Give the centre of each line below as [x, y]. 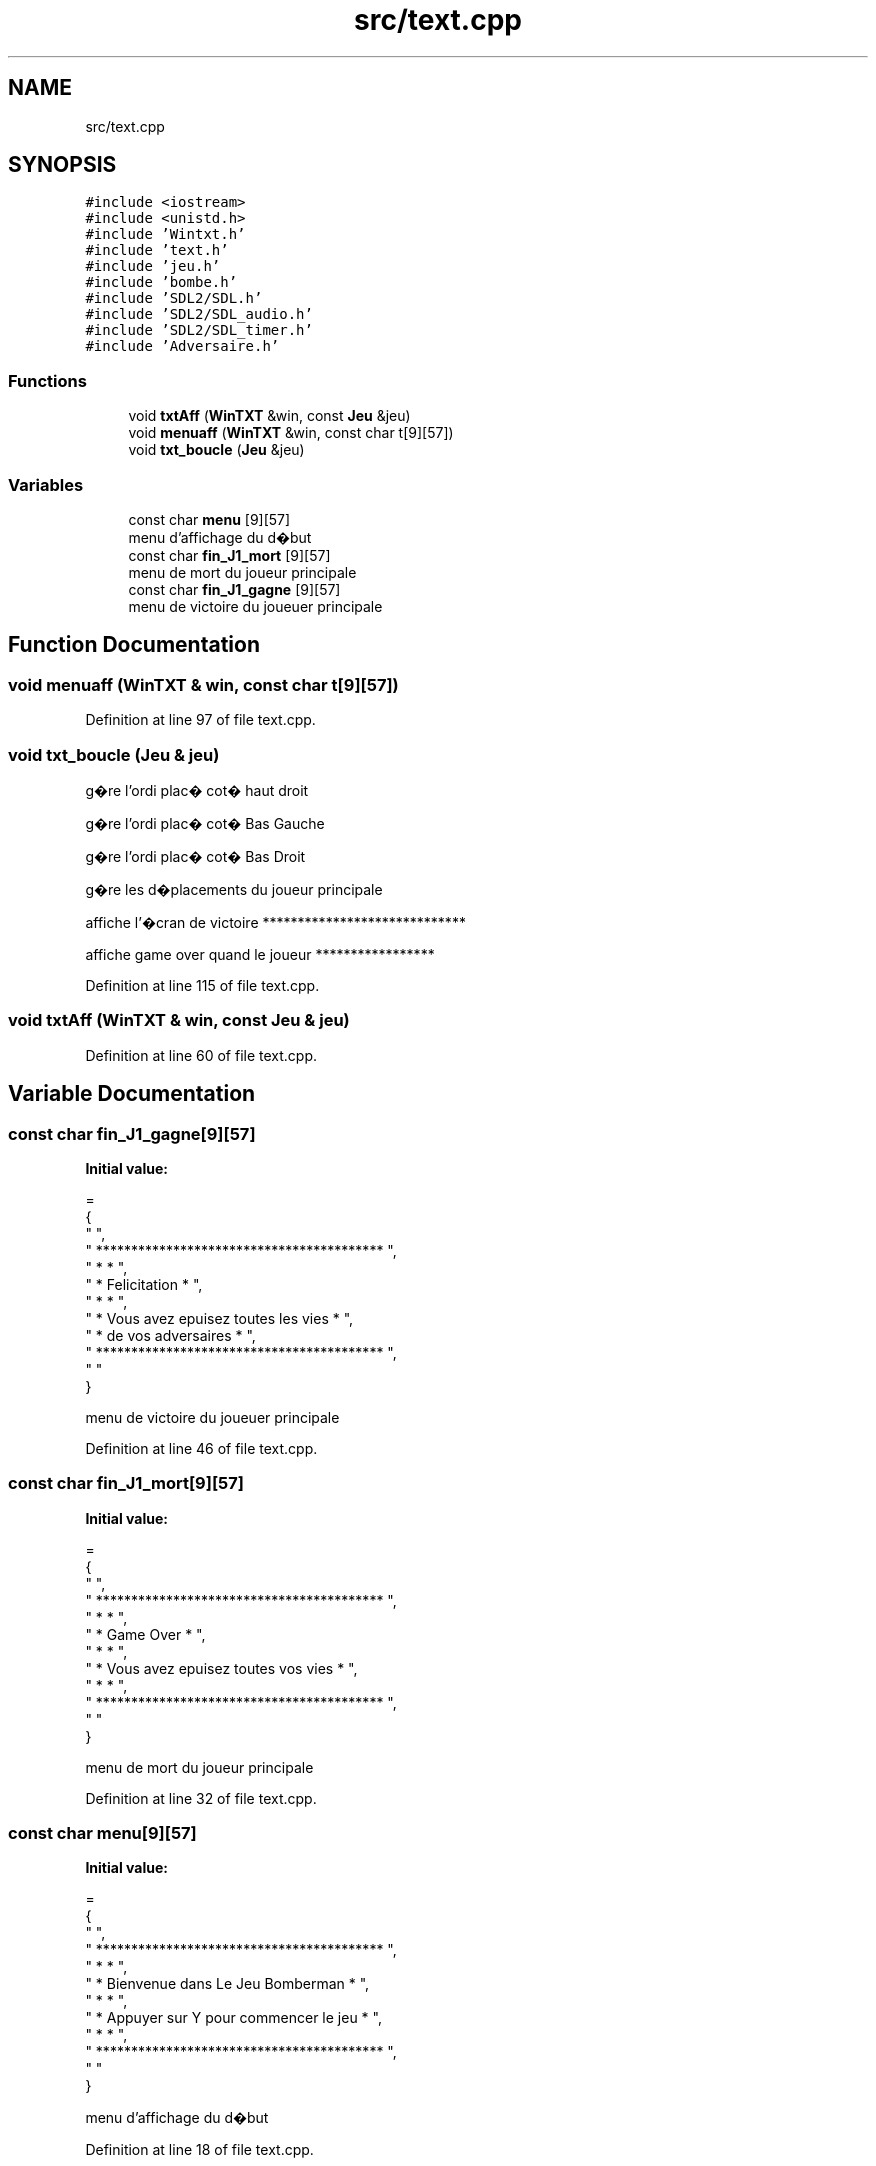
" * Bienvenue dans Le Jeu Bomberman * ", [227, 1984]
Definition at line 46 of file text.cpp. [201, 1448]
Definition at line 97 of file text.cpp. [200, 720]
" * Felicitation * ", [144, 1284]
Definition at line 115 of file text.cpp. [202, 985]
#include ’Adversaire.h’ [182, 346]
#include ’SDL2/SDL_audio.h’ [199, 314]
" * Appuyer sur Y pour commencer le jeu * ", [233, 2018]
